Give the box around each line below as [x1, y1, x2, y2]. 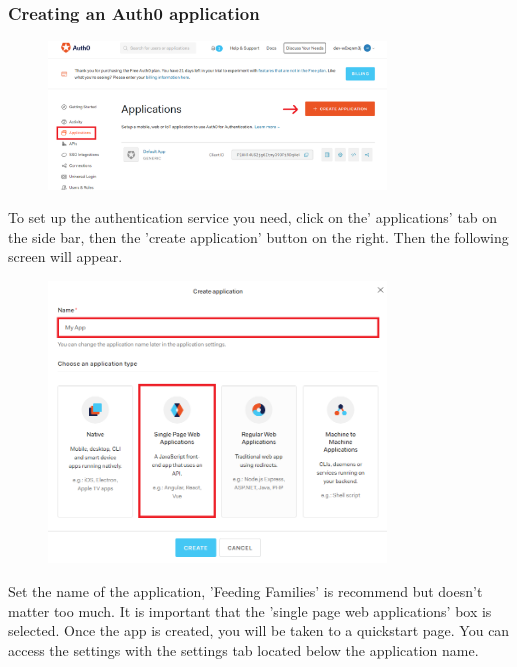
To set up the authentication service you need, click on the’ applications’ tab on [8, 207, 498, 228]
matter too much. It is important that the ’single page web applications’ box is [8, 600, 492, 621]
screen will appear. [8, 246, 123, 267]
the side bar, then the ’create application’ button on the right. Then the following [8, 226, 509, 247]
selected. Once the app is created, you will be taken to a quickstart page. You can [8, 620, 510, 641]
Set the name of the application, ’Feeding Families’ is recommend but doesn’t [8, 581, 483, 602]
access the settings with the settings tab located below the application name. [8, 639, 479, 660]
